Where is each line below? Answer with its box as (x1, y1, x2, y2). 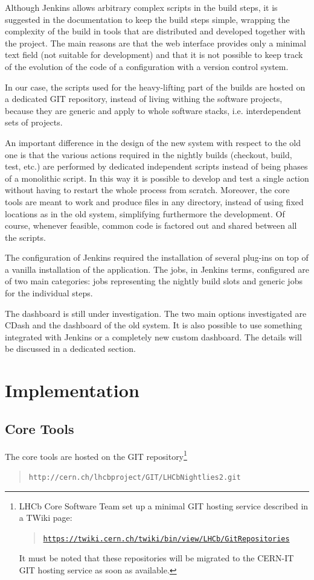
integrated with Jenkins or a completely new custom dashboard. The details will (5, 330, 302, 343)
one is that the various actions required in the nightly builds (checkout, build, (5, 148, 292, 161)
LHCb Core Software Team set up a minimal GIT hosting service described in (19, 499, 309, 512)
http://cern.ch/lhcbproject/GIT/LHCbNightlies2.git (28, 473, 241, 482)
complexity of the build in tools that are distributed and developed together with (5, 25, 306, 37)
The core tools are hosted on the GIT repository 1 (5, 448, 187, 462)
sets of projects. (5, 116, 63, 129)
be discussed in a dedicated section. (5, 342, 136, 355)
